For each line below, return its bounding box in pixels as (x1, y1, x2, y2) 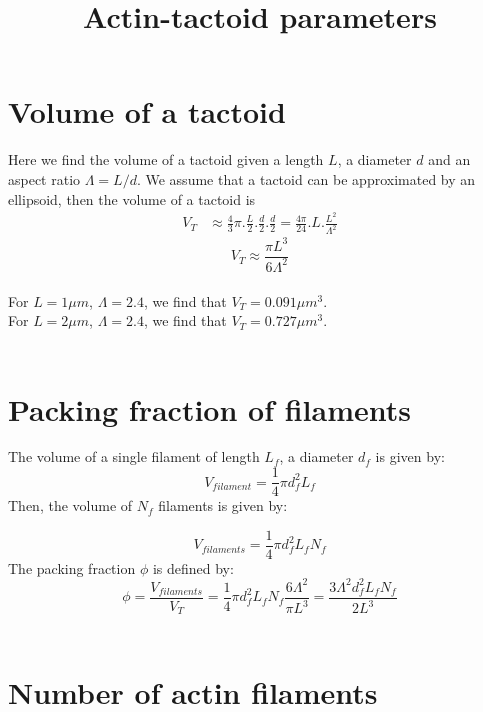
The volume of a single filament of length (8, 446, 260, 467)
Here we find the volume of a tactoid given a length (8, 149, 324, 170)
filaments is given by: (158, 495, 288, 516)
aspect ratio (8, 168, 81, 189)
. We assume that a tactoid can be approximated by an (136, 168, 476, 189)
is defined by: (152, 557, 234, 578)
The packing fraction (8, 557, 136, 578)
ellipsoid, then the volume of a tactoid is (8, 188, 256, 209)
